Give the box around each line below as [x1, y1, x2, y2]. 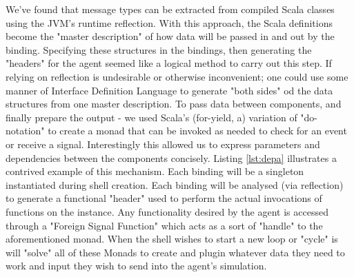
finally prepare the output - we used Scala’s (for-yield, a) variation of [6, 110, 297, 124]
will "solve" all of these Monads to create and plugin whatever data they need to [6, 245, 345, 259]
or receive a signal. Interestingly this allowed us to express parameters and [6, 136, 320, 151]
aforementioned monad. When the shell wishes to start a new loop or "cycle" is [6, 232, 338, 246]
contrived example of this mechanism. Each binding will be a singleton [6, 164, 304, 178]
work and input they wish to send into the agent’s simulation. [6, 258, 267, 273]
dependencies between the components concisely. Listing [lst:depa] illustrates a [6, 150, 337, 165]
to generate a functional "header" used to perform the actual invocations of [6, 191, 322, 205]
